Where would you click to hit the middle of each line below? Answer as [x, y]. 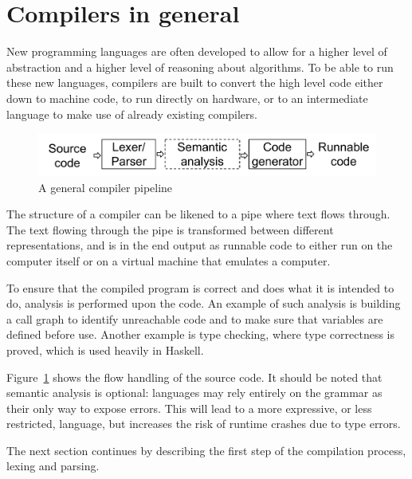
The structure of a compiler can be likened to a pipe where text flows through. [198, 214]
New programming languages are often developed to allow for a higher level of [197, 51]
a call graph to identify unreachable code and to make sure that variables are [195, 318]
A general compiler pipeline [106, 187]
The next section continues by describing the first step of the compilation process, [206, 450]
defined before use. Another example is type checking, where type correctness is [201, 334]
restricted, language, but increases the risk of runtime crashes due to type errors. [204, 424]
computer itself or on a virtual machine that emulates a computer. [169, 260]
